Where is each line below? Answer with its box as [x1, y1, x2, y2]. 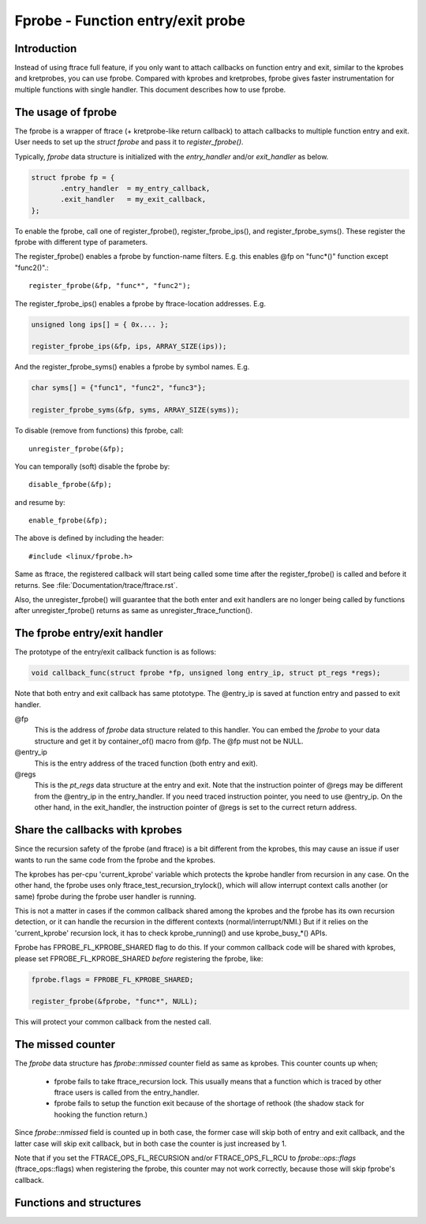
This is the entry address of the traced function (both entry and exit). [34, 758, 258, 768]
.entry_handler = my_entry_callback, [60, 184, 211, 193]
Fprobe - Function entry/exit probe [14, 12, 246, 29]
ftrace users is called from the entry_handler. [54, 1087, 200, 1097]
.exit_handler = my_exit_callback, [60, 195, 207, 204]
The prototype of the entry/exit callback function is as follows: [14, 647, 217, 657]
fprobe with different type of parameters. [14, 238, 148, 247]
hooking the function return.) [54, 1110, 148, 1119]
